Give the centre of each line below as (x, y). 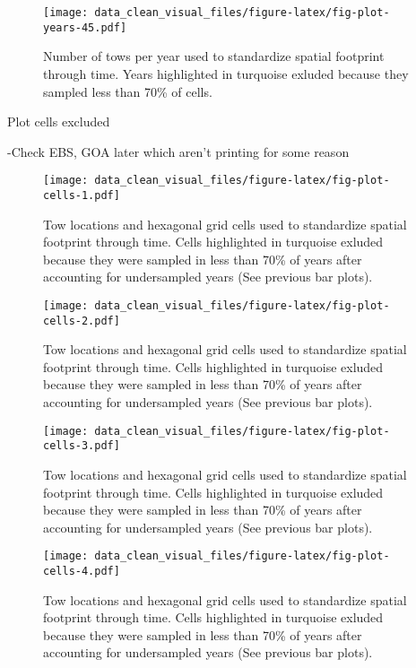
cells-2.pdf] (82, 321)
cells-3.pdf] (82, 446)
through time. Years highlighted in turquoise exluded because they (226, 73)
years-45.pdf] (85, 27)
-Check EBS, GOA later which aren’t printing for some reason (178, 151)
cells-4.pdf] (82, 571)
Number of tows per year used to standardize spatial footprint (214, 56)
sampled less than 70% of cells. (128, 91)
